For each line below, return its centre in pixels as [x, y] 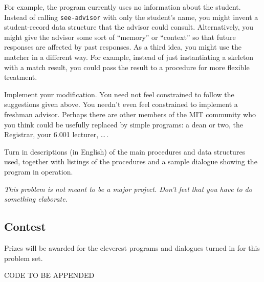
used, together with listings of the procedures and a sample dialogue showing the [131, 161]
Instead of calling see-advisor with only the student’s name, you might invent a [131, 17]
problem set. [24, 258]
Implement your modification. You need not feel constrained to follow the [119, 94]
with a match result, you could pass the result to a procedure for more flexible [127, 67]
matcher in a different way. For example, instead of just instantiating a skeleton [129, 57]
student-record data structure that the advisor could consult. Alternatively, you [129, 27]
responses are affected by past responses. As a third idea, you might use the [123, 47]
